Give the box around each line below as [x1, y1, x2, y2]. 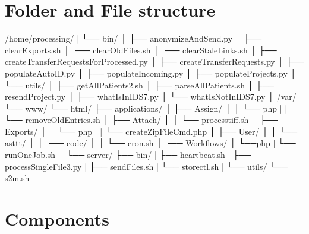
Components [5, 207, 109, 231]
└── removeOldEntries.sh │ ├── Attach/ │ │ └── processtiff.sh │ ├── [5, 113, 278, 126]
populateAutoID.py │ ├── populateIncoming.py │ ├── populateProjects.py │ [5, 67, 297, 79]
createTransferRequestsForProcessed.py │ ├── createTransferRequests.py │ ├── [5, 55, 304, 68]
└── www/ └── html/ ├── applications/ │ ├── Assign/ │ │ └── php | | [5, 102, 288, 114]
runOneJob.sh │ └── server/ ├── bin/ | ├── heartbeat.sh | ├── [5, 148, 251, 161]
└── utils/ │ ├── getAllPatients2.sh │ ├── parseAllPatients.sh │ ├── [5, 78, 274, 91]
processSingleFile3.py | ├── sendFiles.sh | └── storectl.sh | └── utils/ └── [5, 160, 288, 172]
